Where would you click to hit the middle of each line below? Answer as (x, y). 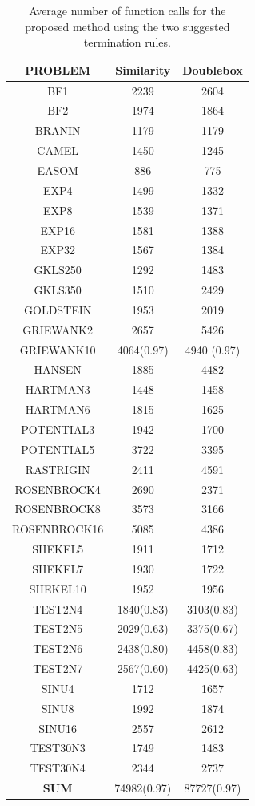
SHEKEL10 (58, 588)
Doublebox (213, 69)
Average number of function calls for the (127, 10)
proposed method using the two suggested (127, 26)
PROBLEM (58, 69)
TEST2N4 (58, 608)
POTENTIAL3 (58, 429)
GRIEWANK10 (58, 349)
